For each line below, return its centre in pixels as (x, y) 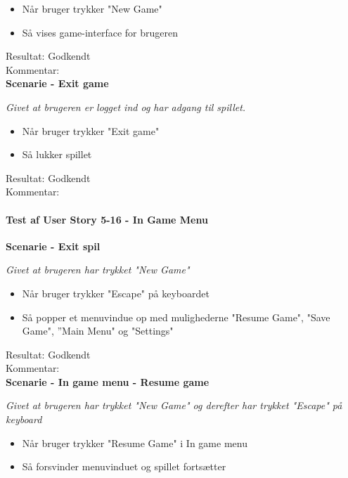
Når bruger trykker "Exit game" (91, 130)
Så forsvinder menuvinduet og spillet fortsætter (124, 466)
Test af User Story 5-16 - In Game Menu (107, 219)
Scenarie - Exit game (57, 83)
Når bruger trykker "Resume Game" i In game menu (135, 443)
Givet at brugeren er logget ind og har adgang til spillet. (126, 106)
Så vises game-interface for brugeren (100, 32)
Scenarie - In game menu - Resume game (108, 381)
